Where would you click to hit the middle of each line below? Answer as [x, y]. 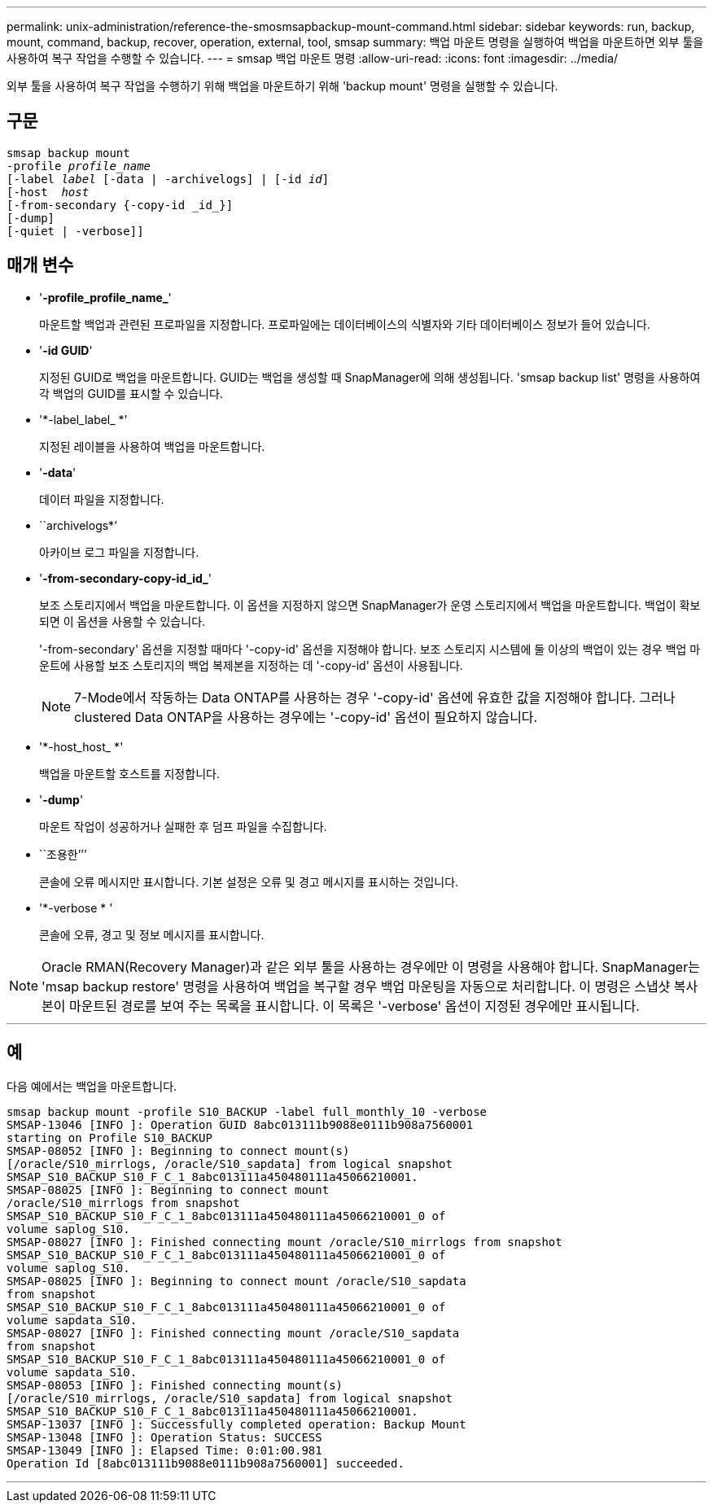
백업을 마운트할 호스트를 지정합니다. [129, 773]
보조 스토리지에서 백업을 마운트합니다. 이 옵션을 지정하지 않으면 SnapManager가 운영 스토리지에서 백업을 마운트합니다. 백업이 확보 [370, 605]
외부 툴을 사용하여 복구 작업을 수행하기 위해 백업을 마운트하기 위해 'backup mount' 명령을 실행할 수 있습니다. [282, 86]
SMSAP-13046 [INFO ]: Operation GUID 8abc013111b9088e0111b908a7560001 [240, 1124]
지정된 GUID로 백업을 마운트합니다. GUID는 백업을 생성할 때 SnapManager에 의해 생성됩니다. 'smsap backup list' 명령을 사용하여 [370, 377]
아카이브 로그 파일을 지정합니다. [119, 552]
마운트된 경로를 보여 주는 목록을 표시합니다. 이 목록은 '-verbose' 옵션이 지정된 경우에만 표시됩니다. [354, 1006]
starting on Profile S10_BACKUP [109, 1137]
